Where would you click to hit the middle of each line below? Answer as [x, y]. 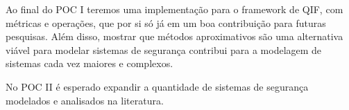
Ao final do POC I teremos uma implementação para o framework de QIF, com [174, 9]
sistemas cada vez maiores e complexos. [90, 63]
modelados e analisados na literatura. [85, 100]
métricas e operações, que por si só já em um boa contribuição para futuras [166, 22]
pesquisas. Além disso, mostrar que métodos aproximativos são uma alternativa [174, 36]
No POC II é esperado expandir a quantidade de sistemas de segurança [157, 86]
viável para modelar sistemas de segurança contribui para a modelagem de [164, 49]
